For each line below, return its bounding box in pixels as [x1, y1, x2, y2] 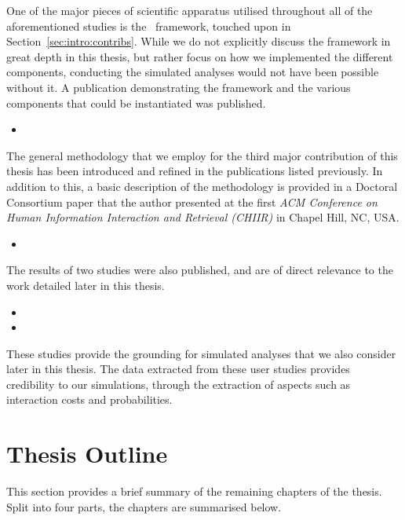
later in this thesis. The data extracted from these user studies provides [6, 361, 350, 377]
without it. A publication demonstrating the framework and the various [6, 79, 351, 95]
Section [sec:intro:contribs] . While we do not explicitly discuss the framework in [6, 33, 391, 49]
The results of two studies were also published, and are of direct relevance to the [6, 262, 393, 278]
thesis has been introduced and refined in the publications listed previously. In [6, 163, 383, 179]
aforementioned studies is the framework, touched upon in [6, 17, 291, 34]
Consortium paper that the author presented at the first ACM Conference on [6, 193, 378, 210]
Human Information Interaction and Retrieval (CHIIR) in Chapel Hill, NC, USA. [6, 209, 400, 225]
